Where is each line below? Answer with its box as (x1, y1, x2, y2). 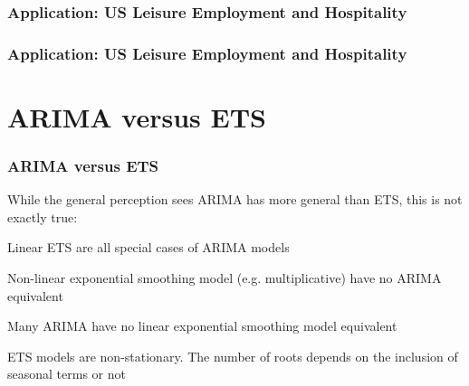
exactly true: (7, 207, 78, 226)
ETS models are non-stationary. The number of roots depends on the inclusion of (7, 346, 458, 365)
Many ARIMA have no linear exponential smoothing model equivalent (7, 316, 397, 335)
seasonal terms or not (7, 364, 126, 383)
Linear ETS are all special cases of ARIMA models (7, 238, 290, 257)
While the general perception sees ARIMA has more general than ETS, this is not (7, 190, 463, 209)
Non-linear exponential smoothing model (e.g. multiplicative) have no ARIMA (7, 268, 442, 287)
